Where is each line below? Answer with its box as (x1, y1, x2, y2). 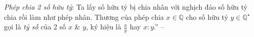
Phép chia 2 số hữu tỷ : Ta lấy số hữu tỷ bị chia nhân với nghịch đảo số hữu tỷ (4, 2, 247, 12)
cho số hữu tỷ (186, 11, 228, 22)
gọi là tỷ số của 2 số (4, 21, 66, 32)
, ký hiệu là (86, 21, 121, 32)
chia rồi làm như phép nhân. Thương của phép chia (4, 11, 164, 22)
